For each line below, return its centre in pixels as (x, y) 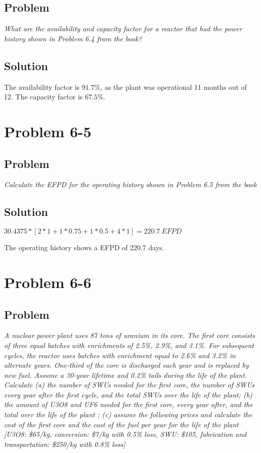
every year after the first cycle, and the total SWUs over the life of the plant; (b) (128, 394)
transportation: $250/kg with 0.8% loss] (65, 444)
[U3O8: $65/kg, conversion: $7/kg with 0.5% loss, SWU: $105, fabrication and (125, 434)
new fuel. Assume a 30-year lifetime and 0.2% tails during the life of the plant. (126, 375)
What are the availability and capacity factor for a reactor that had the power (123, 29)
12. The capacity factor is (44, 97)
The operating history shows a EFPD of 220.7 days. (84, 247)
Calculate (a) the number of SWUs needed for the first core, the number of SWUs (129, 385)
